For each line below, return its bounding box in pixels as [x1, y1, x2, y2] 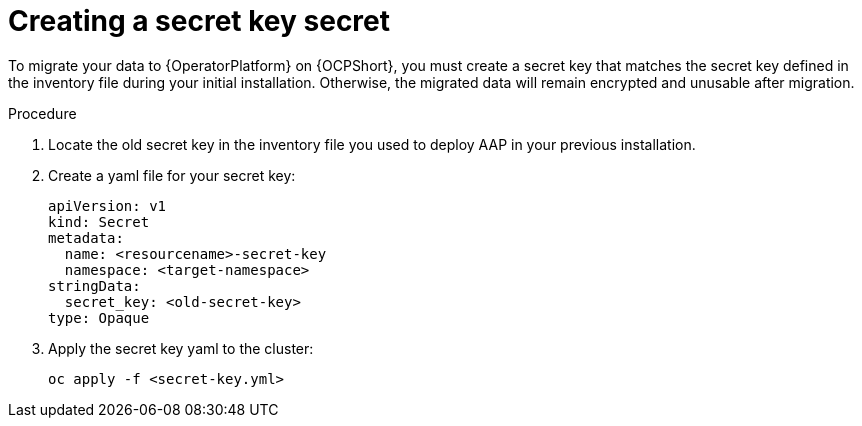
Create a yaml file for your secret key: [48, 166, 296, 184]
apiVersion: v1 [48, 197, 167, 214]
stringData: [48, 277, 141, 294]
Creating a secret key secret [8, 4, 391, 38]
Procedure [8, 104, 77, 122]
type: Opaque [48, 309, 150, 326]
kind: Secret [48, 213, 150, 230]
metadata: [48, 229, 124, 246]
